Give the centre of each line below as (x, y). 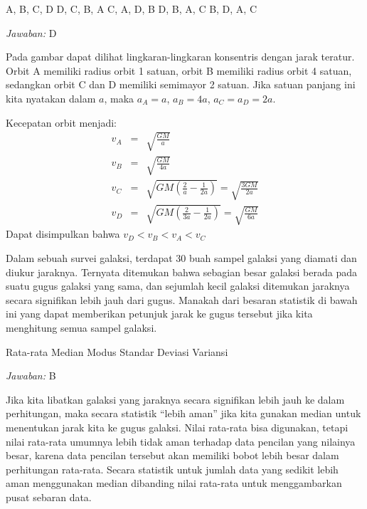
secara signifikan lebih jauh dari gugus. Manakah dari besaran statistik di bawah (182, 299)
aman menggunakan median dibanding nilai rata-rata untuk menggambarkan (174, 483)
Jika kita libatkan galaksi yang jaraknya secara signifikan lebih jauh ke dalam (175, 399)
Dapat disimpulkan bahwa (63, 234)
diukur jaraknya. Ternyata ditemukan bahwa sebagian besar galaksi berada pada (181, 272)
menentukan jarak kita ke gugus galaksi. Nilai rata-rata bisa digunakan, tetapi (177, 427)
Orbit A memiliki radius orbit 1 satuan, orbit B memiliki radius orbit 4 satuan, (179, 70)
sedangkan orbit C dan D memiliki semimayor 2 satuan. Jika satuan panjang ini (181, 84)
